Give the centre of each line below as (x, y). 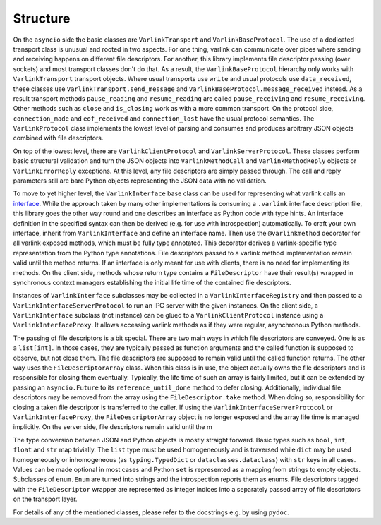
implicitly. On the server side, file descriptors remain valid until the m (113, 427)
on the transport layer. (45, 499)
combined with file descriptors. (58, 138)
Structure (42, 18)
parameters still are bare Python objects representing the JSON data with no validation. (140, 181)
